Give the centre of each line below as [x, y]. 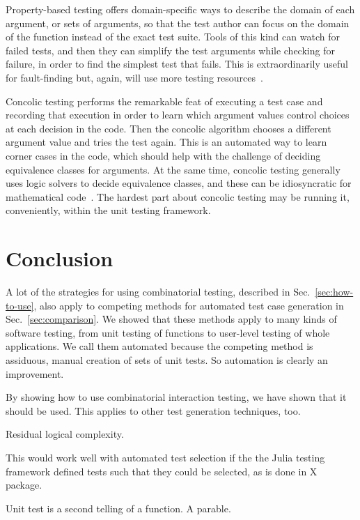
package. [24, 485]
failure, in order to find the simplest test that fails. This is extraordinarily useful [177, 64]
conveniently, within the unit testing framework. [108, 210]
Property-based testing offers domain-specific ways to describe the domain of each [180, 9]
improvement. [35, 373]
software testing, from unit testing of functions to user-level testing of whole [168, 332]
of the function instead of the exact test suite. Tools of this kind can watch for [173, 37]
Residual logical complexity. [65, 434]
